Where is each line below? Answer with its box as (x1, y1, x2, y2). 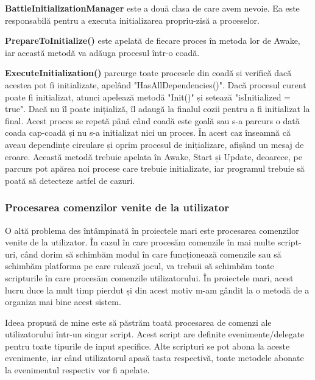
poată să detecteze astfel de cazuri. (5, 174, 135, 186)
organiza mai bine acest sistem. (5, 295, 121, 308)
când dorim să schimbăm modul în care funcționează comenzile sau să (20, 247, 281, 260)
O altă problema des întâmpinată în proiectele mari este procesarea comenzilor (5, 223, 299, 236)
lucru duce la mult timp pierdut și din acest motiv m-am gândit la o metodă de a (5, 283, 310, 296)
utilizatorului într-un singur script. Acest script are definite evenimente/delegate (5, 328, 305, 340)
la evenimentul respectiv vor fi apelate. (5, 364, 150, 376)
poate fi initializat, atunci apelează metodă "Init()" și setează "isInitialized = (5, 90, 291, 103)
